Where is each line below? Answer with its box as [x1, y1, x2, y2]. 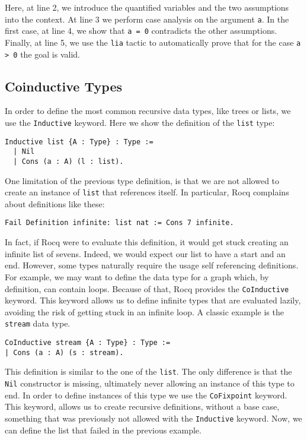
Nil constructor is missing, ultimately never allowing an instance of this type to [5, 376, 295, 389]
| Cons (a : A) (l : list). [13, 157, 124, 166]
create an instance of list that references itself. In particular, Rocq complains [5, 186, 289, 198]
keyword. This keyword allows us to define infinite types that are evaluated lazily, [5, 294, 301, 306]
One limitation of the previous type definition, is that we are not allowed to [5, 174, 280, 186]
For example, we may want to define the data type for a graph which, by [5, 270, 269, 283]
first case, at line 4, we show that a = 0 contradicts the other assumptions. [5, 24, 277, 37]
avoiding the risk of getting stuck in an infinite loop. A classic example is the [5, 305, 284, 318]
